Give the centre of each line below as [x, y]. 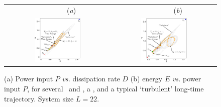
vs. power [187, 79]
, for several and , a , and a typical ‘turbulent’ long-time [116, 89]
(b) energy [146, 79]
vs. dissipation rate [91, 79]
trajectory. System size [39, 98]
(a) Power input [29, 79]
